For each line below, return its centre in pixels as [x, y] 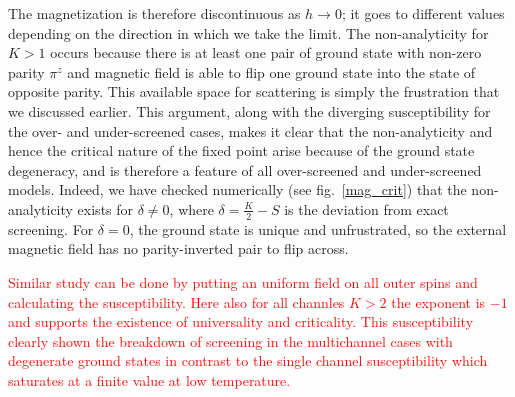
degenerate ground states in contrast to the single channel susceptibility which [248, 360]
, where [191, 208]
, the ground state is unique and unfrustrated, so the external [318, 228]
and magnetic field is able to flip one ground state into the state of [271, 71]
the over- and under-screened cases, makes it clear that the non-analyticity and [250, 130]
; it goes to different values [423, 13]
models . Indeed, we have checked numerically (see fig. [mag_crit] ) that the [237, 189]
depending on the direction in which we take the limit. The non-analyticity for [248, 32]
